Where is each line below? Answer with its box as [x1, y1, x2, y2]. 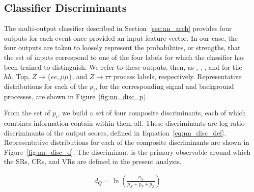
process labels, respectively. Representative [113, 71, 242, 82]
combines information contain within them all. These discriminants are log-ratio [4, 117, 245, 128]
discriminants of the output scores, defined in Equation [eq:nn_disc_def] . [4, 127, 226, 137]
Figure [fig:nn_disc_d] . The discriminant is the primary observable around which [4, 146, 251, 157]
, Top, [12, 71, 30, 82]
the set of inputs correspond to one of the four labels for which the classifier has [4, 52, 245, 62]
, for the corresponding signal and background [95, 81, 234, 91]
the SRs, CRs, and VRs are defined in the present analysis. [4, 156, 182, 166]
